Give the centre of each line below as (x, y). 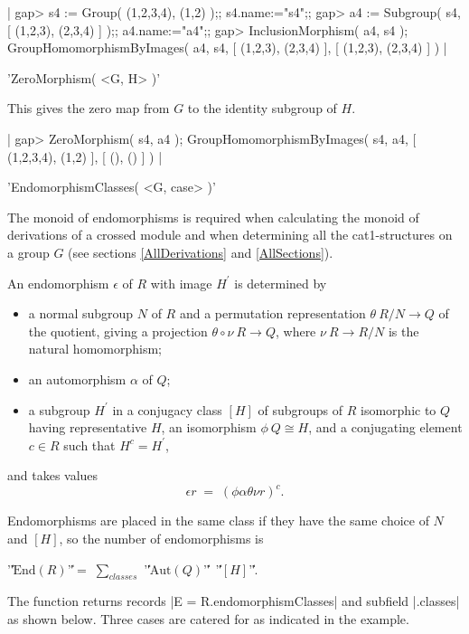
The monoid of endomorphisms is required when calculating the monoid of (213, 217)
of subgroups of (300, 409)
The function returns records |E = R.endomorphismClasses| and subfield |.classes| (234, 601)
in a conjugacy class (167, 409)
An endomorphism (58, 283)
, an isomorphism (209, 427)
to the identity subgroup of (262, 108)
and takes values (53, 475)
